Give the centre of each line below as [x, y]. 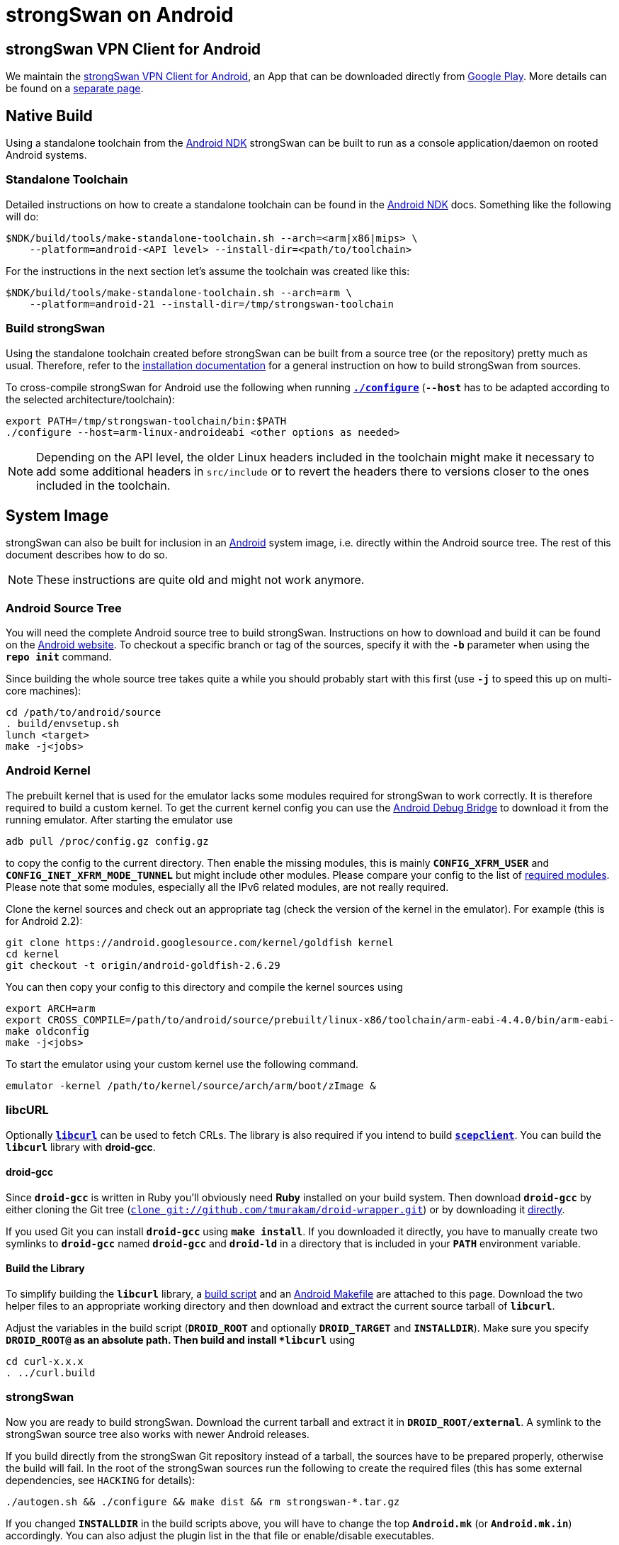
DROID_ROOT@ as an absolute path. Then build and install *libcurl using [181, 1340]
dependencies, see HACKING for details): [101, 1480]
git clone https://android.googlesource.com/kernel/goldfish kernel [200, 942]
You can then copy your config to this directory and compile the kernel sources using [204, 987]
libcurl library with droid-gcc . [81, 1147]
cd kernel [33, 954]
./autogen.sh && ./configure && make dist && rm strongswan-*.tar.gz [203, 1501]
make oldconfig [48, 1031]
